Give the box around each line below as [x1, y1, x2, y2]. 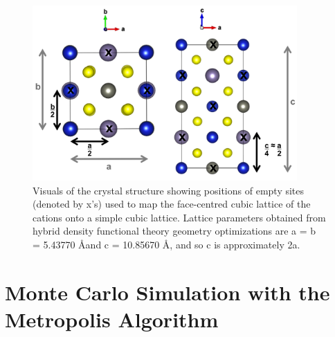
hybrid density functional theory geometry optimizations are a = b [33, 224, 316, 238]
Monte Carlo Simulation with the [5, 277, 330, 306]
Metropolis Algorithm [5, 304, 219, 333]
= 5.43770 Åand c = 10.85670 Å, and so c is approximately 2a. [33, 237, 300, 251]
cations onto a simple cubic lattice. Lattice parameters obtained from [33, 210, 326, 224]
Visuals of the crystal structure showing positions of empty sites [33, 183, 305, 197]
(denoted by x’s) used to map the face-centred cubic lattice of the [33, 197, 311, 211]
